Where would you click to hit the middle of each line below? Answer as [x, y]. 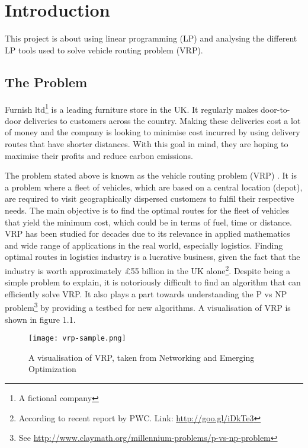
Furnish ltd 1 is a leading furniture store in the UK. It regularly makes [131, 108]
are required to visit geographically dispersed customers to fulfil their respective [150, 198]
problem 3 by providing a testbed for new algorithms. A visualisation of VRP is [148, 306]
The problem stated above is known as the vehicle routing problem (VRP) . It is [151, 175]
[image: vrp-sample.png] [77, 339]
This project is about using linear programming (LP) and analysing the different [151, 38]
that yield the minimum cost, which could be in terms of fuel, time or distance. [148, 222]
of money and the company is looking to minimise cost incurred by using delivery [153, 132]
